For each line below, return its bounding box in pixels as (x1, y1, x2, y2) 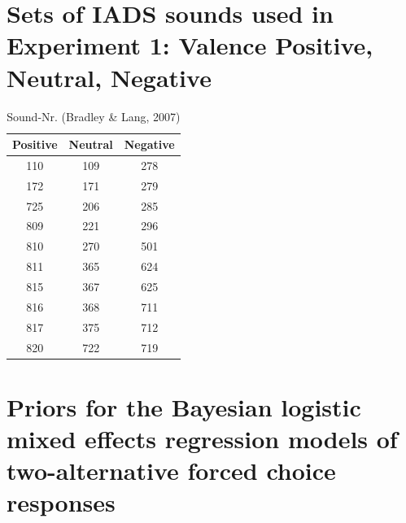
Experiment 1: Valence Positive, (7, 28, 373, 62)
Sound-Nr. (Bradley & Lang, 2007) (7, 107, 181, 124)
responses (7, 486, 116, 519)
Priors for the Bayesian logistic (7, 390, 361, 423)
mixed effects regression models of (7, 422, 398, 455)
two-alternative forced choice (7, 454, 336, 487)
